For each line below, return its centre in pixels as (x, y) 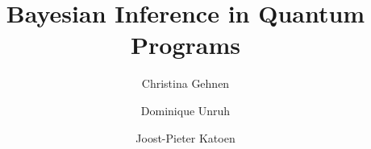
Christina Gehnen (185, 83)
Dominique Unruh (185, 110)
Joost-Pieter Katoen (185, 137)
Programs (185, 45)
